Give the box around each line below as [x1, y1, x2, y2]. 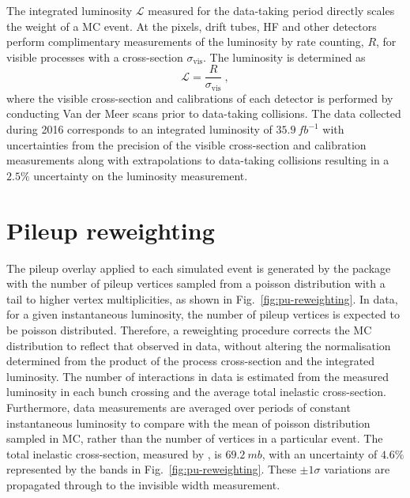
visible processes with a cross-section [6, 48, 183, 65]
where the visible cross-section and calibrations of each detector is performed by [6, 89, 393, 106]
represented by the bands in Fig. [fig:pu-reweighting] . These [6, 461, 296, 477]
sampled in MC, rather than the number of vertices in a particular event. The [6, 430, 383, 447]
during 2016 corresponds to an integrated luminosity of [6, 121, 273, 138]
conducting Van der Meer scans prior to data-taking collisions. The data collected [6, 105, 401, 122]
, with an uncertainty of [261, 445, 378, 462]
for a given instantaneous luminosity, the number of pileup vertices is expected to [6, 306, 400, 323]
